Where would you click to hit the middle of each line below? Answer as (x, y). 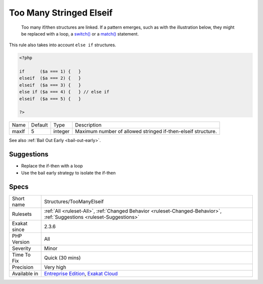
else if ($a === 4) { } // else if (64, 92)
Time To (21, 254)
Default (39, 125)
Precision (23, 267)
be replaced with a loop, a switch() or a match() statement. (80, 34)
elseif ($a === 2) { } (50, 78)
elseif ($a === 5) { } (50, 99)
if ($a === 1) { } (50, 71)
